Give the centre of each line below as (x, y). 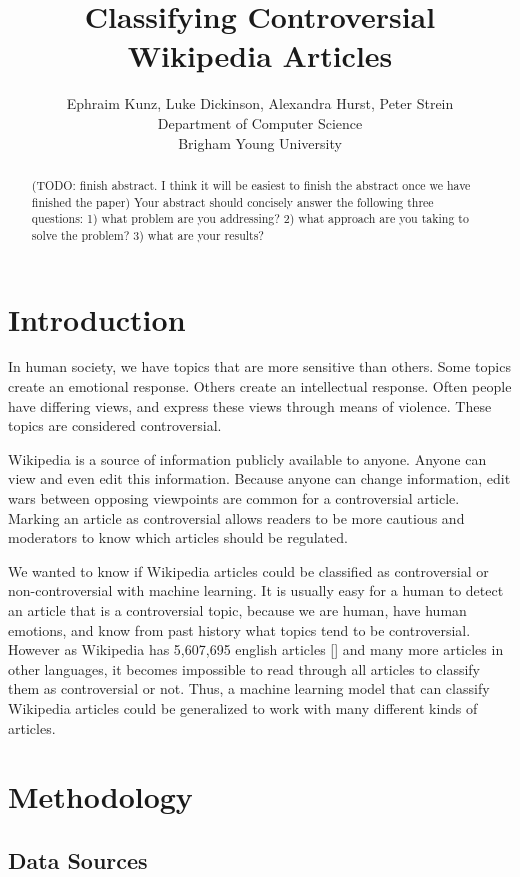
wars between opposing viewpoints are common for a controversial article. (234, 498)
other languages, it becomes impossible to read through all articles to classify (244, 668)
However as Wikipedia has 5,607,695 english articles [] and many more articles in (256, 649)
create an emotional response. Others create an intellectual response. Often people (260, 386)
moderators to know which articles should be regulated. (178, 537)
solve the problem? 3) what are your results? (147, 234)
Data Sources (78, 859)
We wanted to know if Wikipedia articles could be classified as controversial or (248, 570)
